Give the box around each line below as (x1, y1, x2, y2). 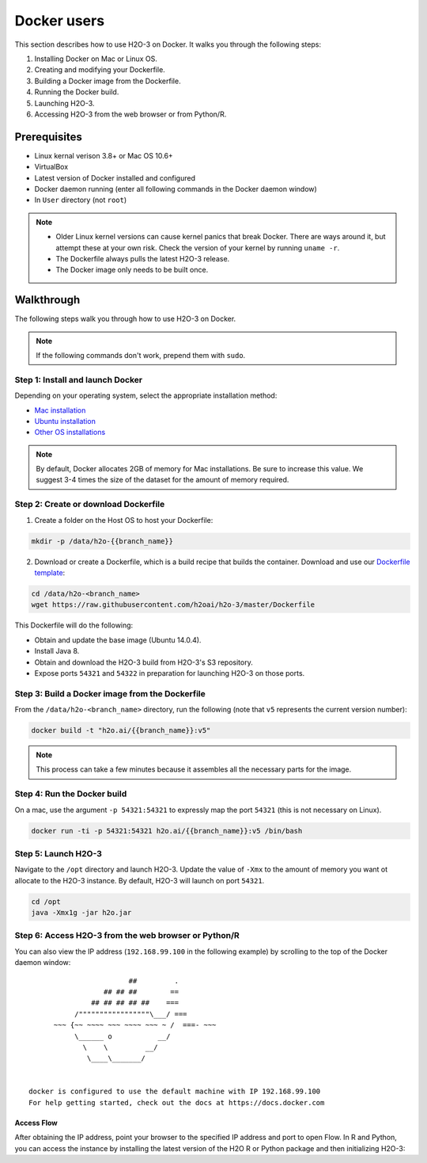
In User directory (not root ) (34, 195, 127, 205)
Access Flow (14, 1118, 59, 1127)
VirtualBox (34, 162, 69, 172)
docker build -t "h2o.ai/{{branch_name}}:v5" (31, 726, 211, 735)
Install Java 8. (34, 646, 80, 656)
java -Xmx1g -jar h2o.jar (31, 908, 132, 917)
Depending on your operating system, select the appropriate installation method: (14, 391, 278, 400)
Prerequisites (14, 130, 82, 143)
